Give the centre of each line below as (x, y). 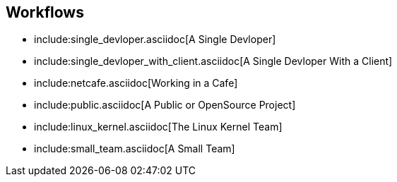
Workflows (45, 12)
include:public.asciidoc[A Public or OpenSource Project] (165, 105)
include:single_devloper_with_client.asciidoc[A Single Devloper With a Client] (213, 61)
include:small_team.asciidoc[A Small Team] (135, 149)
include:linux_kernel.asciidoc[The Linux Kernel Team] (158, 127)
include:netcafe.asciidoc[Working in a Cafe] (136, 83)
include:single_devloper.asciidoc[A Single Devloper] (155, 40)
